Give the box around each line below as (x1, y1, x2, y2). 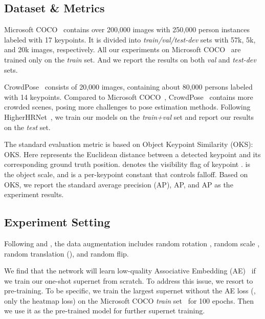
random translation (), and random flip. (4, 248, 129, 259)
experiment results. (4, 189, 64, 200)
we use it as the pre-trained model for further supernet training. (4, 305, 205, 316)
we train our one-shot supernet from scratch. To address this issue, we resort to (4, 275, 253, 286)
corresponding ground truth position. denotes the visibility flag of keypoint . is (4, 159, 250, 169)
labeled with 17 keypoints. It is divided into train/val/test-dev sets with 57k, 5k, (4, 34, 256, 45)
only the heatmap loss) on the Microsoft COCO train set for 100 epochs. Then (4, 295, 254, 306)
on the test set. (4, 121, 51, 132)
